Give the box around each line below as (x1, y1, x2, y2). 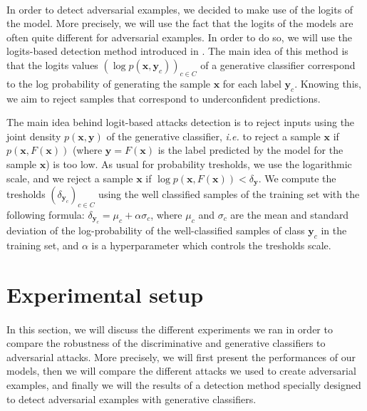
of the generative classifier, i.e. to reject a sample (106, 128, 321, 143)
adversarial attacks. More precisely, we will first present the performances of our (6, 349, 356, 364)
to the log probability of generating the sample (6, 76, 211, 90)
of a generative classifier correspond (200, 57, 356, 72)
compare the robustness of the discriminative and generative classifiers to (6, 335, 326, 350)
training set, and (6, 237, 79, 252)
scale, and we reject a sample (6, 170, 133, 185)
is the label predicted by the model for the (157, 142, 343, 157)
